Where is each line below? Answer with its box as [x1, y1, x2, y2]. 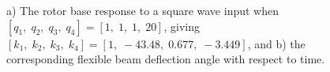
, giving [163, 17, 200, 34]
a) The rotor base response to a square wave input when [6, 2, 279, 18]
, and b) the [247, 35, 306, 51]
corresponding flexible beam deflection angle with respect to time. [6, 51, 325, 67]
